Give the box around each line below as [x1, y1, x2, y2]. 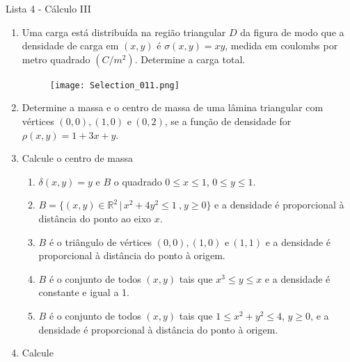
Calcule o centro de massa [22, 151, 134, 165]
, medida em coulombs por [225, 38, 338, 53]
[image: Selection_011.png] [49, 80, 180, 90]
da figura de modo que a [240, 24, 344, 39]
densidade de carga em [22, 38, 119, 53]
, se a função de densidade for [164, 114, 292, 129]
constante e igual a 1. [38, 285, 129, 299]
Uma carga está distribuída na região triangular [22, 24, 226, 39]
